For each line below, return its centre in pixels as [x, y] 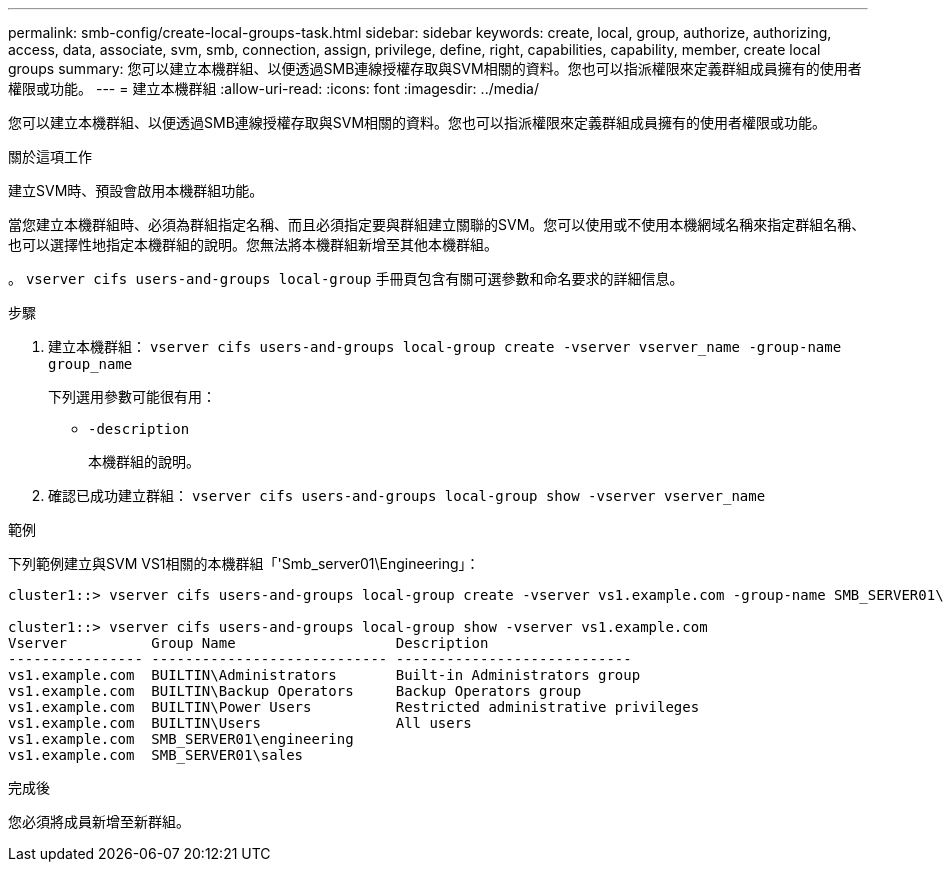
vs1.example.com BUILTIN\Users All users [240, 723]
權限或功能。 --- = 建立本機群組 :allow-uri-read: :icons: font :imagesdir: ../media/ [274, 88]
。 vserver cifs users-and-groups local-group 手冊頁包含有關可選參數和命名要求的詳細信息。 [346, 278]
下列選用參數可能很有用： [132, 396]
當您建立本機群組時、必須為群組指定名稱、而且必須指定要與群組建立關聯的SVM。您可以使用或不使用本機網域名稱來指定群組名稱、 [437, 224]
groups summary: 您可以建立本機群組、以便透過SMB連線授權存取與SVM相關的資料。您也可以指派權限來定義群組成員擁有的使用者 [435, 68]
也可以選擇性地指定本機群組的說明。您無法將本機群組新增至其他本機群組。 [253, 244]
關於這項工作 [50, 156]
